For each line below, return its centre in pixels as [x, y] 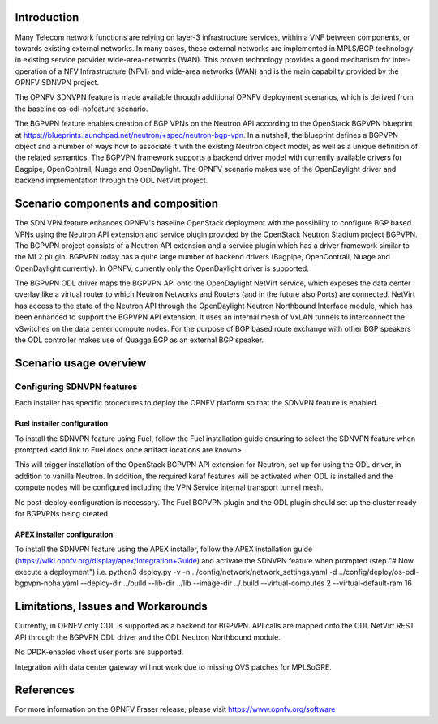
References [45, 690]
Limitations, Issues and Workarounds [111, 607]
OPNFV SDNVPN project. [57, 83]
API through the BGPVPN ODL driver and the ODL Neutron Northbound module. [148, 637]
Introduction [47, 17]
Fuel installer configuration [62, 424]
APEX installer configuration [64, 534]
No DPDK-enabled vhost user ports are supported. [99, 652]
